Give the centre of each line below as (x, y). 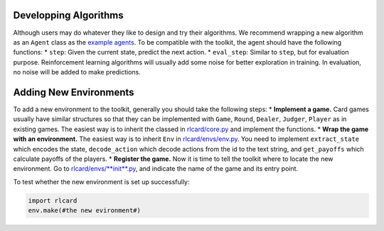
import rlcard (53, 201)
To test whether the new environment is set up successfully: (101, 181)
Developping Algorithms (68, 15)
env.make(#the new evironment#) (85, 210)
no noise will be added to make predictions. (77, 72)
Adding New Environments (74, 92)
